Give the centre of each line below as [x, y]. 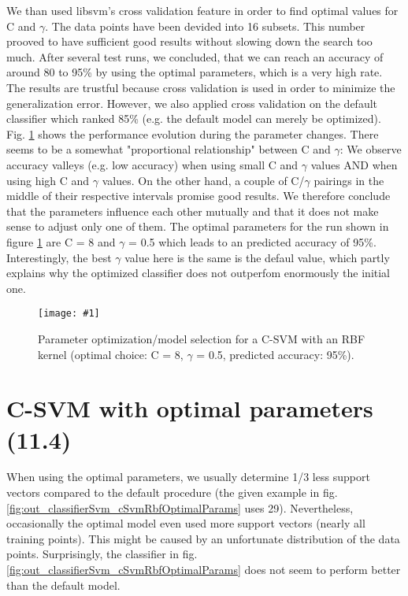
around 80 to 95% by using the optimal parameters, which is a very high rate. [195, 72]
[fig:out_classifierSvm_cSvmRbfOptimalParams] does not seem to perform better [204, 569]
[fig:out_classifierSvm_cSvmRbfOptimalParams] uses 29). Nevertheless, [180, 507]
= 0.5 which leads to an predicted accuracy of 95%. [252, 241]
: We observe [371, 149]
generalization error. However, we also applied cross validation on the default [192, 103]
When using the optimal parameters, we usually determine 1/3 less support [188, 477]
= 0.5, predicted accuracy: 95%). [275, 354]
